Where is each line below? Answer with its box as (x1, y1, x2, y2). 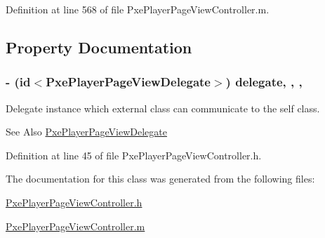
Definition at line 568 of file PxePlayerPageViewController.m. (6, 2, 270, 16)
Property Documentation (6, 36, 192, 58)
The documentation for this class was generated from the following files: (6, 171, 315, 186)
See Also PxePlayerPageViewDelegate (6, 124, 167, 139)
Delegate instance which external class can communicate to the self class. (6, 100, 320, 115)
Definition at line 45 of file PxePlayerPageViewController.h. (6, 147, 262, 162)
